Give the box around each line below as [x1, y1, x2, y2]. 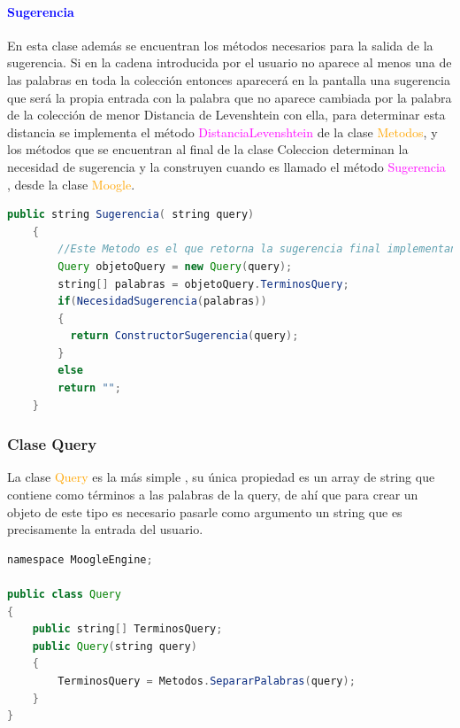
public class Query [7, 588, 121, 601]
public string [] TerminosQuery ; [32, 623, 223, 636]
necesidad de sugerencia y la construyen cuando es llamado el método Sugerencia [7, 157, 446, 175]
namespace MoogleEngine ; [7, 553, 153, 566]
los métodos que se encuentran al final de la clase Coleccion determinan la [7, 140, 409, 159]
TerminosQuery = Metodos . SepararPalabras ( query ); [57, 675, 356, 688]
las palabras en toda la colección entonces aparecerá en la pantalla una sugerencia [7, 70, 450, 89]
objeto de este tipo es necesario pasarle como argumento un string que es [7, 502, 402, 521]
